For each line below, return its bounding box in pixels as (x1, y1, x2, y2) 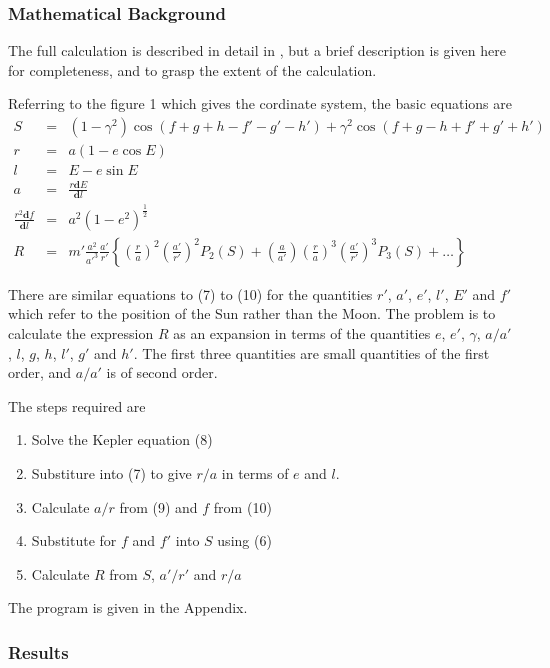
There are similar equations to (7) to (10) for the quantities (8, 283, 373, 304)
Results (8, 639, 69, 664)
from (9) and (119, 496, 198, 517)
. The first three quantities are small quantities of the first (133, 342, 490, 363)
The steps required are (8, 395, 146, 416)
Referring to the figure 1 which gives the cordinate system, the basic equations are (8, 93, 512, 114)
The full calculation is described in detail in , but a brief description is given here (8, 40, 506, 61)
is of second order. (106, 362, 218, 383)
